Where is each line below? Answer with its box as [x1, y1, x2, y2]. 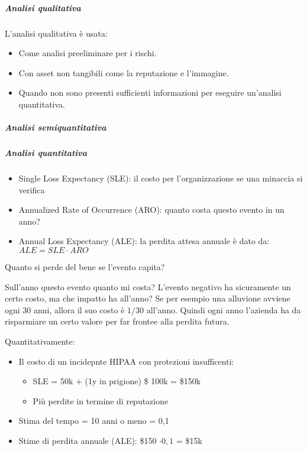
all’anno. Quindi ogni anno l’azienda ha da [146, 303, 301, 316]
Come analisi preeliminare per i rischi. [18, 47, 157, 59]
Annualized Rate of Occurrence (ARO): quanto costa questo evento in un [18, 203, 285, 216]
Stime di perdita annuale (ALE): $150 [18, 434, 157, 446]
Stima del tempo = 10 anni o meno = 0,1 [18, 414, 169, 427]
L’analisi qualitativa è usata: [5, 27, 108, 39]
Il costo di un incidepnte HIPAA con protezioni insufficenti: [18, 355, 234, 367]
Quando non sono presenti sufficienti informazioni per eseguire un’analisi [18, 86, 282, 99]
